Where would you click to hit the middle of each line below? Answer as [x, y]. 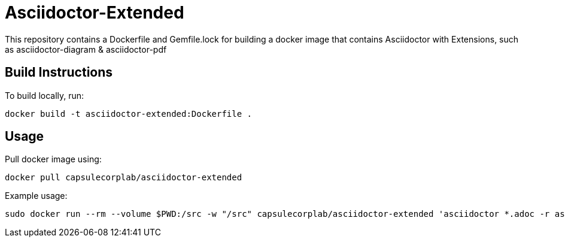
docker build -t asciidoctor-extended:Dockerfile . [129, 114]
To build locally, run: [45, 95]
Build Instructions [59, 72]
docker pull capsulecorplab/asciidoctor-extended [124, 178]
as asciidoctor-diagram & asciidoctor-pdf [86, 49]
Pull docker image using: [53, 159]
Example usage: [36, 196]
